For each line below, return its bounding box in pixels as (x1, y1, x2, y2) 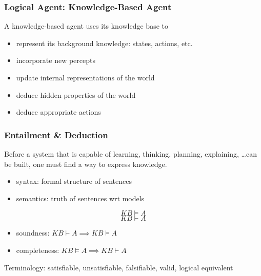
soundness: (16, 227, 50, 238)
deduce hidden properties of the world (16, 89, 136, 100)
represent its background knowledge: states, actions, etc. (16, 37, 193, 48)
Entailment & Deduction (4, 128, 108, 141)
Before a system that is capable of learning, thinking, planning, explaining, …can (4, 148, 257, 159)
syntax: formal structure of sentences (16, 176, 132, 186)
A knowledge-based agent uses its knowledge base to (4, 20, 168, 31)
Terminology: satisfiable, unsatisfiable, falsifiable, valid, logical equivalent (4, 262, 233, 272)
